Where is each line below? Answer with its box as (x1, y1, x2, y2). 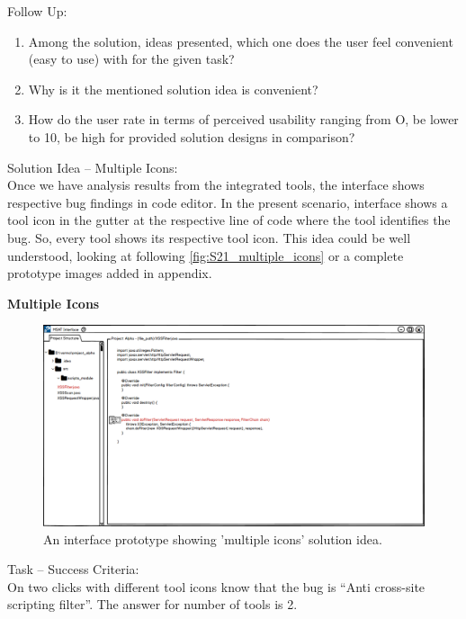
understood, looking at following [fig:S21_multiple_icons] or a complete (7, 246, 404, 265)
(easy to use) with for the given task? (28, 49, 235, 68)
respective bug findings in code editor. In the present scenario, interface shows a (7, 193, 448, 211)
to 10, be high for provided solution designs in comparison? (28, 127, 355, 146)
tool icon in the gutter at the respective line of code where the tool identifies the (7, 211, 451, 229)
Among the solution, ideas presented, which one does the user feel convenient (28, 31, 453, 50)
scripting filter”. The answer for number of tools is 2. (7, 595, 298, 614)
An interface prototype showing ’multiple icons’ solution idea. (43, 529, 382, 548)
